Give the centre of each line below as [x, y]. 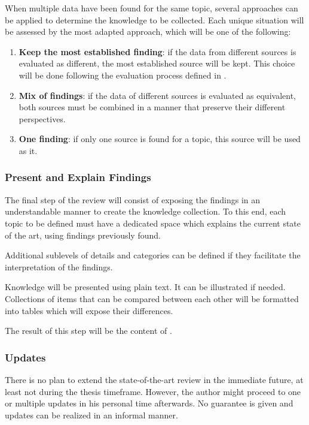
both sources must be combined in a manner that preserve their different [152, 107]
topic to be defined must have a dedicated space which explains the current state [153, 223]
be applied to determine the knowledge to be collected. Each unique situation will [154, 19]
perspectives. [42, 118]
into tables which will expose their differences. [89, 310]
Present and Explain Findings [78, 177]
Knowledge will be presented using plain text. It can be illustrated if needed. [145, 287]
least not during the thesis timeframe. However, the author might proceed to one [153, 391]
